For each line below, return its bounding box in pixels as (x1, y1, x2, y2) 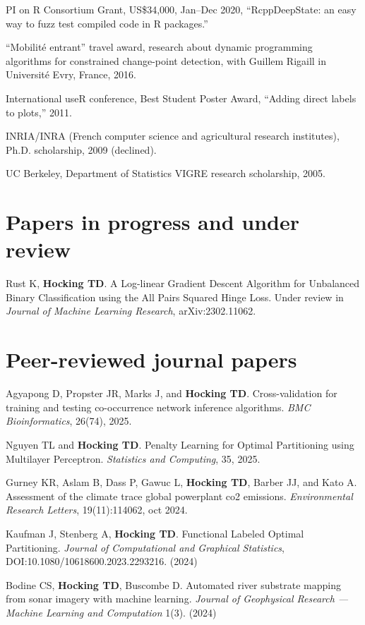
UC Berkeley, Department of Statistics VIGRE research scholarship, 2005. (6, 166, 325, 181)
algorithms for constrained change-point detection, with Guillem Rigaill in (6, 53, 327, 68)
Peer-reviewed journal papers (6, 345, 297, 374)
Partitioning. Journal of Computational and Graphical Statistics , (6, 540, 285, 554)
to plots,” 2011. (6, 104, 72, 119)
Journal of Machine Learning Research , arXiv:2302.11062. (6, 303, 256, 318)
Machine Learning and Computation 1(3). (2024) (6, 605, 217, 619)
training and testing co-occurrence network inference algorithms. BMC (6, 399, 311, 414)
